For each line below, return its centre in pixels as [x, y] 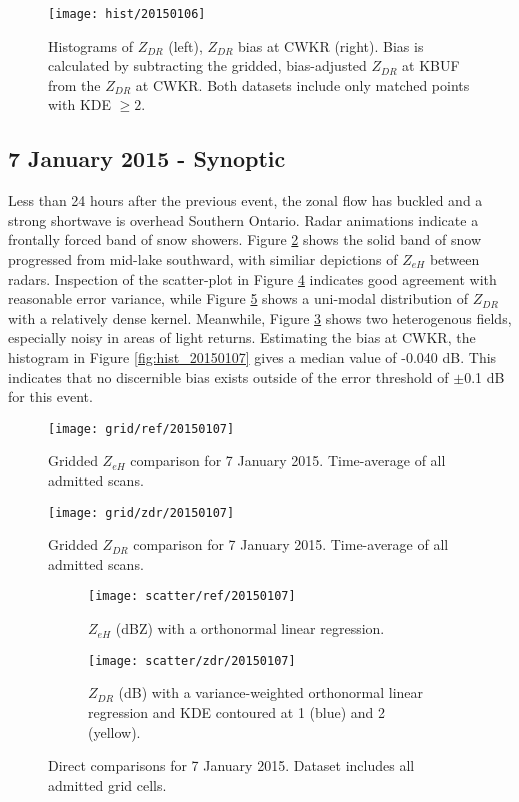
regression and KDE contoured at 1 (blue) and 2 [237, 711]
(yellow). [114, 731]
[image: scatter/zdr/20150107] [192, 660]
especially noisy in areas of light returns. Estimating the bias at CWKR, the [242, 337]
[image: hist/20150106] [127, 14]
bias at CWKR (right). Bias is [331, 45]
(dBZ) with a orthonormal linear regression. [250, 628]
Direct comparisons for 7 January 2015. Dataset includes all [231, 765]
